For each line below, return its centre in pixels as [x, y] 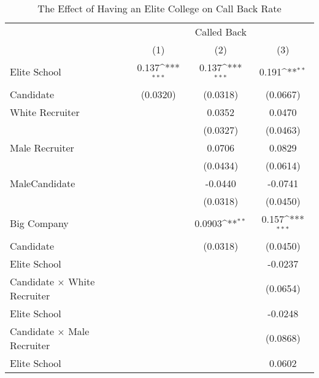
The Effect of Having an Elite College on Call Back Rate [159, 8]
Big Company [39, 223]
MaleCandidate [43, 183]
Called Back [221, 32]
